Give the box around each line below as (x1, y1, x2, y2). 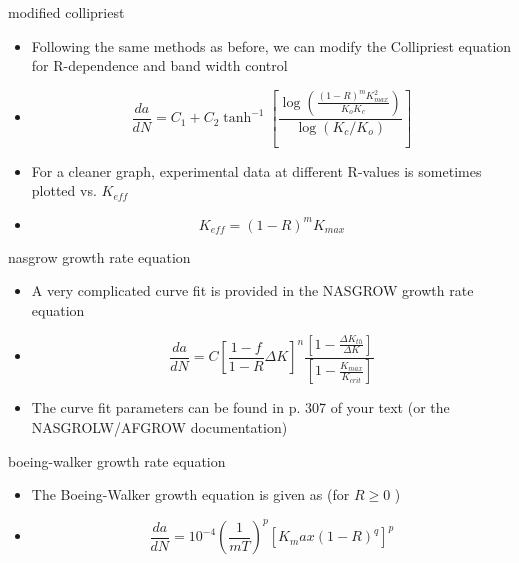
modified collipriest (8, 2, 125, 22)
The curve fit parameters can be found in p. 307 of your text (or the (31, 397, 450, 418)
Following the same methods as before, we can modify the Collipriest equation (31, 35, 512, 56)
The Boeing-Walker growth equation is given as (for (31, 484, 350, 505)
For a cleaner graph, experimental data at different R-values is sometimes (31, 160, 482, 181)
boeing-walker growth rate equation (8, 450, 226, 471)
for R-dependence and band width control (31, 55, 288, 76)
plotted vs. (31, 180, 97, 201)
